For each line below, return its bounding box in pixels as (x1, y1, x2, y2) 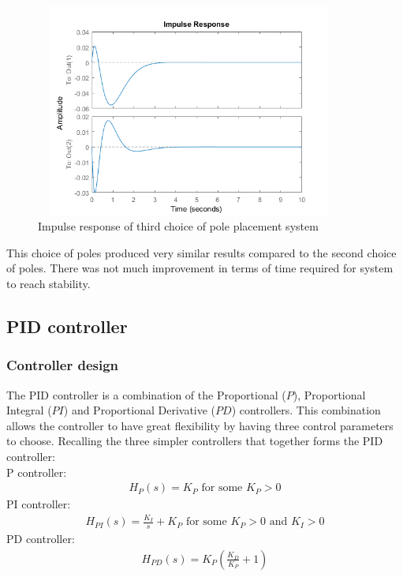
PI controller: (6, 496, 71, 512)
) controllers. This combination (231, 402, 381, 418)
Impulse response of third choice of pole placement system (38, 218, 319, 234)
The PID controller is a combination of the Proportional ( (6, 386, 286, 403)
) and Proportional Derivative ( (63, 402, 216, 418)
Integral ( (6, 402, 52, 418)
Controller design (6, 355, 119, 375)
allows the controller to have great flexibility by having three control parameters (6, 417, 394, 433)
